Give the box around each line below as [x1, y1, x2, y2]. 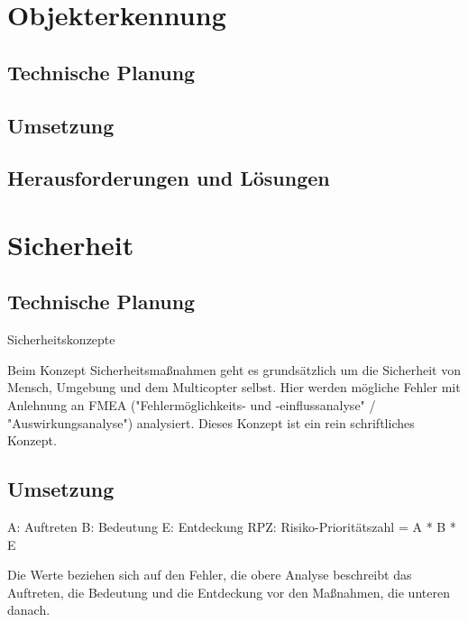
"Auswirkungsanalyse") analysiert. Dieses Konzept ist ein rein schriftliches [7, 413, 415, 432]
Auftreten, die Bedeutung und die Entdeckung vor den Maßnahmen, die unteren [7, 582, 450, 601]
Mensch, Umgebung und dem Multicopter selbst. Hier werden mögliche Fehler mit [7, 378, 461, 397]
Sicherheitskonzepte [7, 330, 115, 349]
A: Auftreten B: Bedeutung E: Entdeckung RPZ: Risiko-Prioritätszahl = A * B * [7, 517, 456, 536]
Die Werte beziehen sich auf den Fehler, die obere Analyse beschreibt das [7, 565, 412, 584]
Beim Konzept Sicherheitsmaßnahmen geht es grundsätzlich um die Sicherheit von [7, 360, 461, 379]
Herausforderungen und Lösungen [7, 164, 330, 192]
